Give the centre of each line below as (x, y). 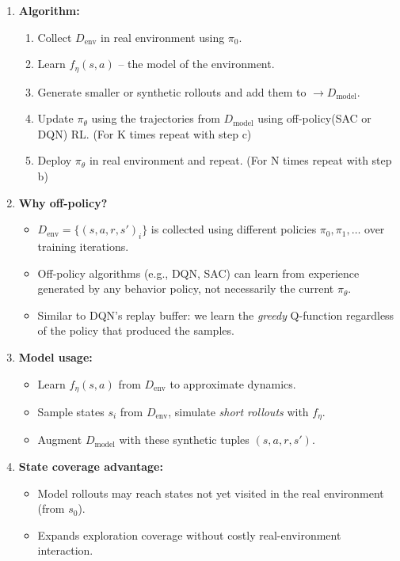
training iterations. (83, 246)
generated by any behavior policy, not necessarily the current (186, 288)
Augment (60, 440)
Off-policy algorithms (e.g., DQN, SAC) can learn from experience (198, 273)
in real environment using (163, 37)
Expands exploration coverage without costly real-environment (189, 534)
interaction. (65, 550)
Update (55, 118)
